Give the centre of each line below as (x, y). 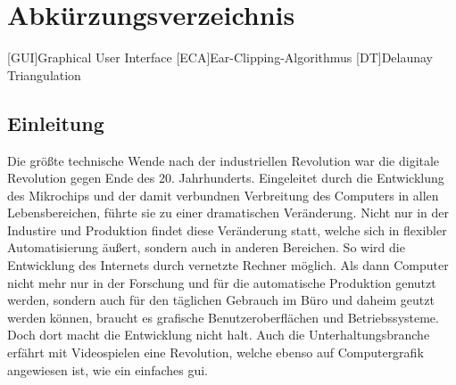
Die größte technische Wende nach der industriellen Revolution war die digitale (224, 160)
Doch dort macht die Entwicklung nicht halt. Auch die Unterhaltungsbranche (219, 335)
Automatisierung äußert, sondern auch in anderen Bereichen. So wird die (206, 247)
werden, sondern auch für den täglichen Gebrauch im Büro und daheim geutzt (221, 300)
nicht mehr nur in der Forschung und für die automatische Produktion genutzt (222, 282)
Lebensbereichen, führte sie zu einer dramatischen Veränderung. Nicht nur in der (228, 213)
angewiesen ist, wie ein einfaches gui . (108, 369)
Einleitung (56, 123)
